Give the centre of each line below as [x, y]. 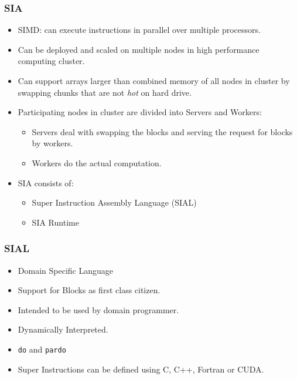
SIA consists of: [46, 182]
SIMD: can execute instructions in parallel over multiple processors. [139, 30]
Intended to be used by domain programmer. [98, 309]
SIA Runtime [55, 222]
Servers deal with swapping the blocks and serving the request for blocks [162, 131]
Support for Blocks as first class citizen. [89, 290]
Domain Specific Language [65, 270]
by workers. [52, 143]
